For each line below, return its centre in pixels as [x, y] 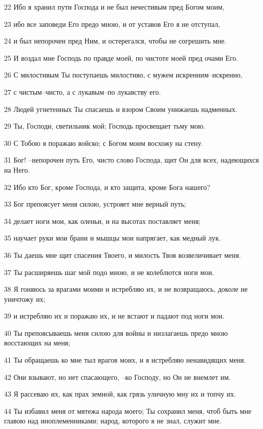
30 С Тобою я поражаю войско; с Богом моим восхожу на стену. [104, 143]
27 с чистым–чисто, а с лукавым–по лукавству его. [83, 91]
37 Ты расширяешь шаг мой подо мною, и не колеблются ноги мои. [109, 272]
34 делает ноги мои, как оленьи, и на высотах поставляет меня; [102, 221]
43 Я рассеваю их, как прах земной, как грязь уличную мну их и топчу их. [120, 394]
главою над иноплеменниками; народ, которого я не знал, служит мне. [113, 421]
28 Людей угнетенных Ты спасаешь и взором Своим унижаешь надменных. [121, 109]
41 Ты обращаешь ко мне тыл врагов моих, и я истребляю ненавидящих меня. [125, 360]
